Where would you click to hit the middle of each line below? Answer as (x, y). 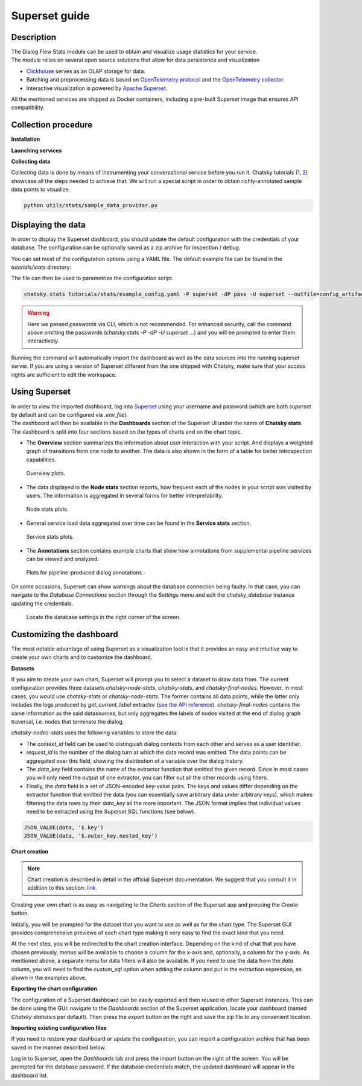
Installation (26, 140)
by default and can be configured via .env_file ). (69, 414)
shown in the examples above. (49, 977)
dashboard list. (30, 1075)
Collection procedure (52, 125)
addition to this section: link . (62, 888)
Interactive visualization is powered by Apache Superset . (97, 88)
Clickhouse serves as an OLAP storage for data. (86, 71)
